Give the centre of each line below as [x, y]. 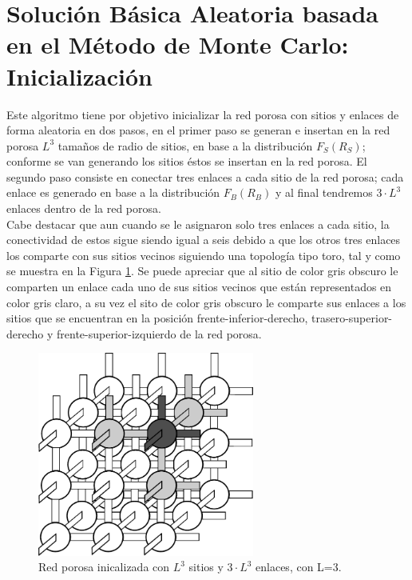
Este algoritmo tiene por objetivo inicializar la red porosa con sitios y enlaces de [203, 114]
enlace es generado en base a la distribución [113, 192]
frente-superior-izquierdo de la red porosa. [159, 333]
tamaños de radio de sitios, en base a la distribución [185, 145]
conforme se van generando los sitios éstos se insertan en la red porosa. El [187, 161]
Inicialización [79, 76]
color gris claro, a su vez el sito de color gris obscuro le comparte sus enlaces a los [206, 302]
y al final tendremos [324, 192]
